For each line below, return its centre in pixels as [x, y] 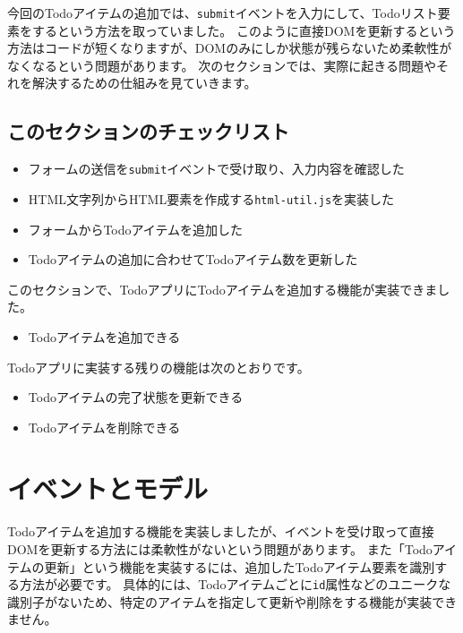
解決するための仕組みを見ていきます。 [144, 83]
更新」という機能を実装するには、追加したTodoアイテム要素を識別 [240, 566]
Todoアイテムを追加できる [104, 336]
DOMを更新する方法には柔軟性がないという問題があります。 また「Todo [220, 549]
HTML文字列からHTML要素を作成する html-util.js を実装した [211, 198]
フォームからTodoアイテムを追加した [136, 229]
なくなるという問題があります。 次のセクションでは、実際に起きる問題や [222, 65]
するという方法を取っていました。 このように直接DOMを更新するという [244, 30]
